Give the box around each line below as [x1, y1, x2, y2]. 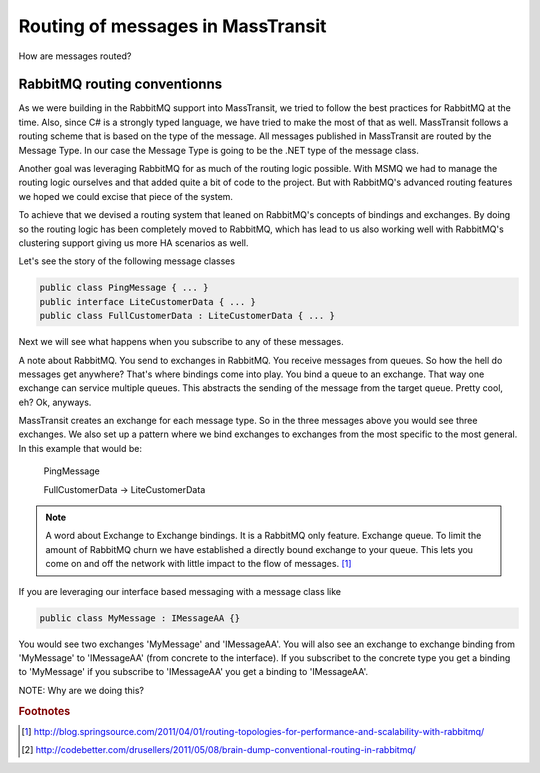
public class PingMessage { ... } [39, 282, 209, 294]
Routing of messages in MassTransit [18, 15, 327, 37]
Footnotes [18, 704, 71, 718]
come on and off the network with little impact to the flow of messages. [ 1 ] [45, 558, 352, 570]
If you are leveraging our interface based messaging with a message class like [18, 585, 342, 597]
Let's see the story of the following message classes [18, 255, 235, 267]
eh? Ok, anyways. [18, 396, 92, 408]
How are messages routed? [18, 50, 132, 62]
